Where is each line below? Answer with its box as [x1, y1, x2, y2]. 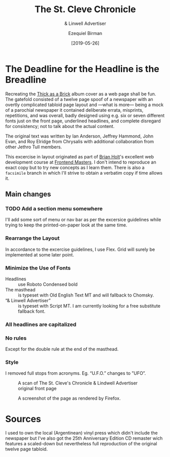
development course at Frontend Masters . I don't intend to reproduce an [5, 159, 156, 165]
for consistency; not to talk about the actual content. [5, 123, 115, 129]
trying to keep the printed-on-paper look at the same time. [5, 222, 128, 228]
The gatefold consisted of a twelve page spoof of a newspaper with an [5, 96, 153, 102]
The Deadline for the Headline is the [5, 63, 160, 75]
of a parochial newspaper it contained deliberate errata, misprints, [5, 107, 144, 113]
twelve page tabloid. [5, 446, 48, 452]
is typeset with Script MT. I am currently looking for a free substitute [18, 303, 161, 309]
